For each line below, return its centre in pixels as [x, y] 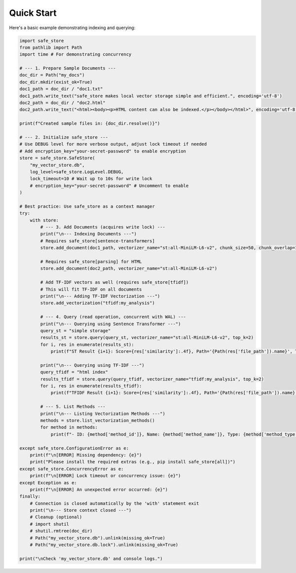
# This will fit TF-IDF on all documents [91, 289]
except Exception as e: [48, 483]
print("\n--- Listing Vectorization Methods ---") [103, 414]
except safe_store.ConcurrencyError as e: [72, 469]
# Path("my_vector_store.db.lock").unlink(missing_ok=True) [104, 545]
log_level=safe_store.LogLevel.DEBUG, [77, 172]
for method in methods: [69, 427]
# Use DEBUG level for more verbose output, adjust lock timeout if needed [113, 144]
